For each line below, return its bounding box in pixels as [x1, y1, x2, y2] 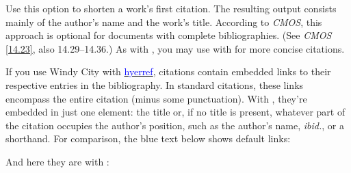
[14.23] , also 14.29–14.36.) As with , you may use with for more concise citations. [5, 41, 345, 55]
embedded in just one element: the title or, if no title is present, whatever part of [5, 105, 346, 119]
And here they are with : [5, 154, 109, 168]
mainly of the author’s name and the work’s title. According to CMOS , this [5, 14, 322, 29]
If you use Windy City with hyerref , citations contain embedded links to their [5, 64, 331, 79]
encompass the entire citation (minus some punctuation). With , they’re [5, 91, 307, 105]
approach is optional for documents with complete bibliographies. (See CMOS [5, 28, 332, 42]
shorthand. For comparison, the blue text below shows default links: [5, 131, 291, 146]
